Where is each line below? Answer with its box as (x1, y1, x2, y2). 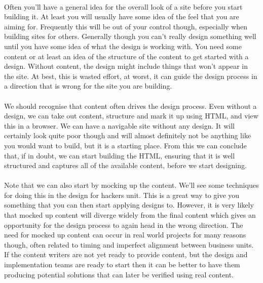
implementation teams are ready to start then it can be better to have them (4, 259, 240, 270)
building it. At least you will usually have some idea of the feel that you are (4, 11, 239, 22)
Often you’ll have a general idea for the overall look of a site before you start (4, 1, 243, 12)
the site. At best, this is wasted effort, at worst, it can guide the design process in (4, 70, 257, 81)
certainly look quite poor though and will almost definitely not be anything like (4, 130, 251, 141)
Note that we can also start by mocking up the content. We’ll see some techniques (4, 180, 259, 190)
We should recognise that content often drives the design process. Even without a (4, 100, 257, 111)
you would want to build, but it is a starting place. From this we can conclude (4, 140, 247, 150)
